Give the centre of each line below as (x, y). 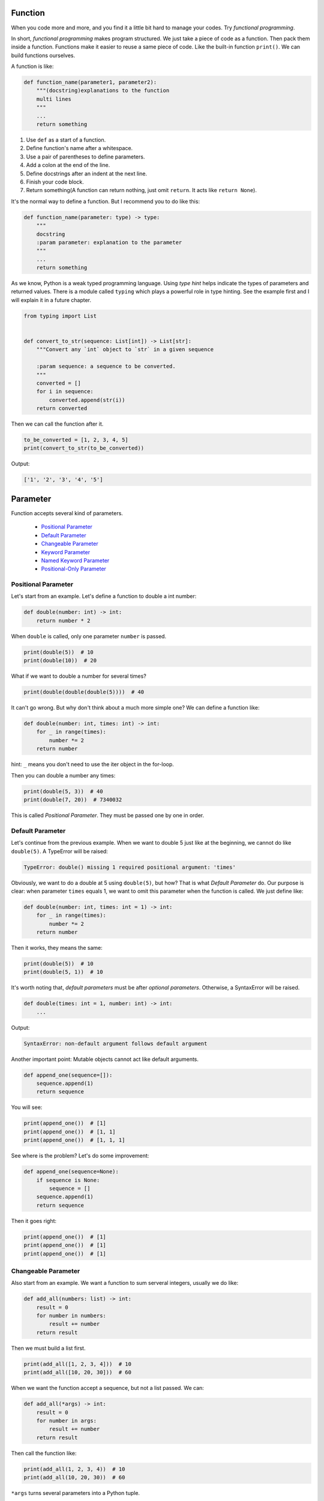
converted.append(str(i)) (87, 400)
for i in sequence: (65, 391)
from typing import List (60, 316)
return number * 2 (63, 621)
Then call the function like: (44, 1453)
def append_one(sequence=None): (71, 1172)
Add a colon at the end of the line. (68, 165)
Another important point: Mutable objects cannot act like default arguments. (105, 1059)
